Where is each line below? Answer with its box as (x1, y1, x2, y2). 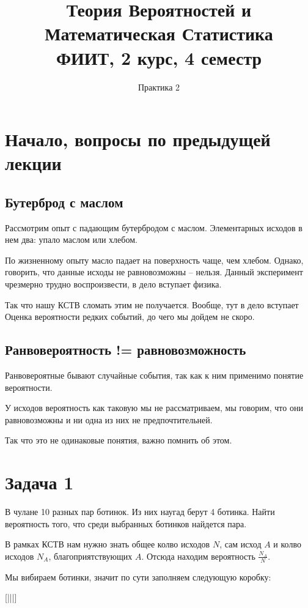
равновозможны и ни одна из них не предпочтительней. (5, 413, 213, 426)
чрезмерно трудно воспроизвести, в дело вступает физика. (5, 278, 222, 291)
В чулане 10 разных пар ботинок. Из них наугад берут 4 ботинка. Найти (5, 505, 275, 518)
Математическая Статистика (45, 21, 273, 46)
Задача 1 (5, 470, 74, 495)
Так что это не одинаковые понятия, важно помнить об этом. (5, 434, 232, 447)
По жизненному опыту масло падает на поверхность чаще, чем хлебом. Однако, (5, 253, 304, 266)
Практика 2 (137, 80, 180, 93)
